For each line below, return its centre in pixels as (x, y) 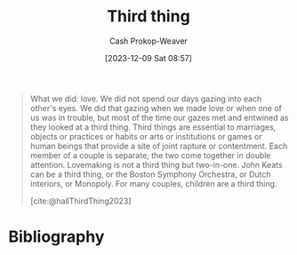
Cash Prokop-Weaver (148, 41)
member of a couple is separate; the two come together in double (151, 155)
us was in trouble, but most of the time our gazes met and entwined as (159, 117)
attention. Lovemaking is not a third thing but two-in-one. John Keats (156, 164)
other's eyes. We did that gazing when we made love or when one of (156, 108)
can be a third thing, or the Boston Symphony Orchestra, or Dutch (151, 174)
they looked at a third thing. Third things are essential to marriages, (153, 127)
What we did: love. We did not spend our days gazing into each (146, 99)
